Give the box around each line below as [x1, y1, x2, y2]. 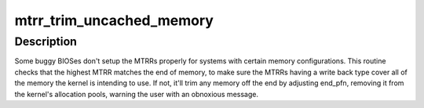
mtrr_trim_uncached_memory [14, 12, 214, 29]
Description [14, 34, 78, 49]
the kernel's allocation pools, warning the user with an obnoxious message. [14, 89, 259, 99]
